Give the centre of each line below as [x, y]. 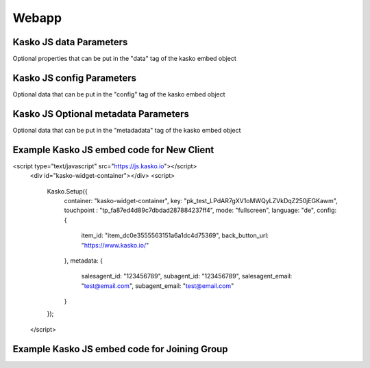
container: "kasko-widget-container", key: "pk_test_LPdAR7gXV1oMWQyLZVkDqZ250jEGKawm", [201, 200]
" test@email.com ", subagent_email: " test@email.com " [158, 286]
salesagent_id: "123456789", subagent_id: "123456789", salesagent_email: [187, 276]
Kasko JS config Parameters [75, 78]
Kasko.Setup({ [67, 191]
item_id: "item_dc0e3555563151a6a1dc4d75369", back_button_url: [175, 235]
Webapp [37, 18]
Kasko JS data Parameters [70, 42]
